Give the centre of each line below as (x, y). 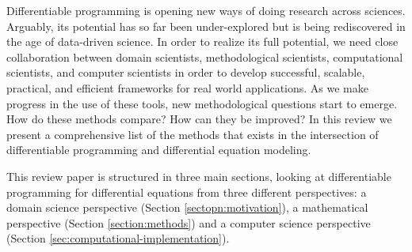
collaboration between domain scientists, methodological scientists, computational (205, 56)
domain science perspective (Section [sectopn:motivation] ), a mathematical (187, 207)
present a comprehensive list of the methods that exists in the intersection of (193, 134)
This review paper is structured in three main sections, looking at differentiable (199, 176)
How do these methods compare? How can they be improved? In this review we (199, 119)
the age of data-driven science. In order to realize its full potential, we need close (202, 41)
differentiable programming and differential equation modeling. (159, 150)
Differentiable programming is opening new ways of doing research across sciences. (206, 10)
